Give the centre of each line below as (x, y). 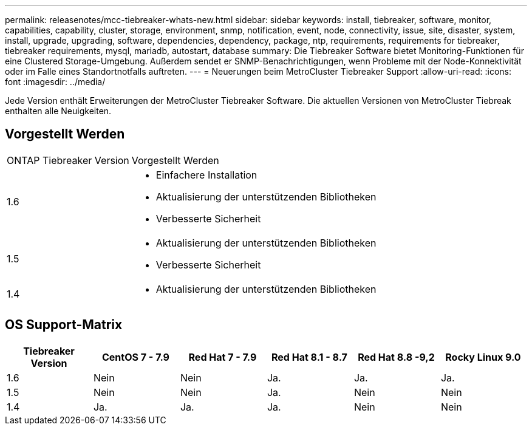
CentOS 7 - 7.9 (135, 357)
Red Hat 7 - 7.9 (223, 357)
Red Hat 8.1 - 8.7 (309, 357)
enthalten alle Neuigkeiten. (58, 111)
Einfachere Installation (206, 175)
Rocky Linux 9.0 (483, 357)
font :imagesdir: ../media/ (55, 82)
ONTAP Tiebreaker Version (68, 160)
